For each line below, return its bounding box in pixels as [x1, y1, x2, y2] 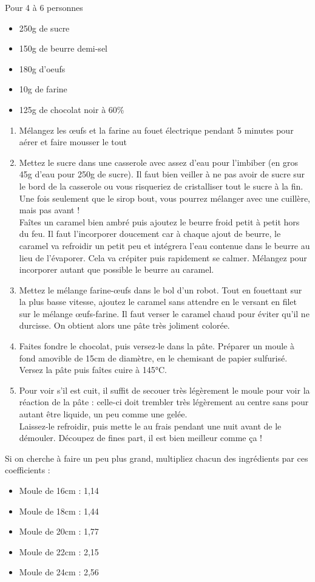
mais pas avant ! [19, 204, 80, 216]
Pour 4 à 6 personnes [5, 1, 83, 13]
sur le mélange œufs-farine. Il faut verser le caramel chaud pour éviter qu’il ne [19, 307, 310, 320]
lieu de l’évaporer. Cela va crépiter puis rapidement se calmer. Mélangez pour [19, 251, 307, 264]
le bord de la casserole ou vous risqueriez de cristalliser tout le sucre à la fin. [19, 179, 303, 192]
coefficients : [5, 464, 50, 476]
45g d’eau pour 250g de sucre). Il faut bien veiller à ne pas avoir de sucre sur [19, 168, 305, 180]
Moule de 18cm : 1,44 [19, 504, 99, 517]
